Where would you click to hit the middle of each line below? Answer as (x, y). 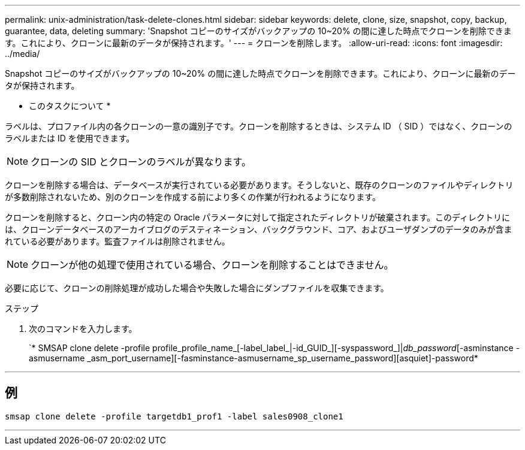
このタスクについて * (70, 106)
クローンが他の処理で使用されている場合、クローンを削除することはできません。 (212, 265)
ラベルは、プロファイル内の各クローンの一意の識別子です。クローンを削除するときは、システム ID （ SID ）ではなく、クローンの (259, 126)
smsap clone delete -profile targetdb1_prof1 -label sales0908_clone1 (174, 416)
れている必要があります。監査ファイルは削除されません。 (117, 241)
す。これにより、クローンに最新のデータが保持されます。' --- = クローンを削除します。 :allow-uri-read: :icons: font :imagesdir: (254, 43)
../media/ (22, 54)
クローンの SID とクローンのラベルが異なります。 (141, 162)
